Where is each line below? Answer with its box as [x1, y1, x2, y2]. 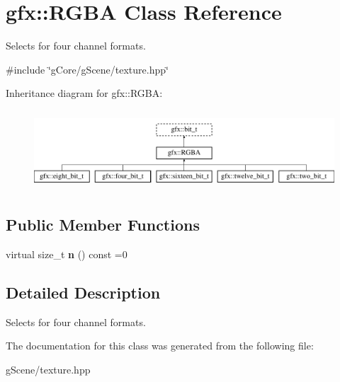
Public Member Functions [6, 214, 200, 236]
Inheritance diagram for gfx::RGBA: [6, 86, 163, 100]
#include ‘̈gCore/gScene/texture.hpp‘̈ [6, 62, 169, 76]
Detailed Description [6, 282, 161, 303]
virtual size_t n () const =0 [6, 247, 127, 262]
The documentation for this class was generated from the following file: [6, 338, 314, 353]
